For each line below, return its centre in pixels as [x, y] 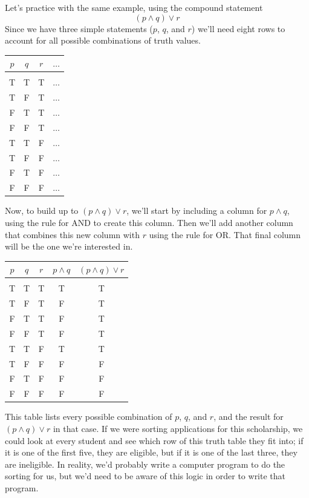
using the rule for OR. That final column [225, 234]
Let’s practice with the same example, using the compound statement [134, 7]
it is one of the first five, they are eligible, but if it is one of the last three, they [151, 452]
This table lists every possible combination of [89, 417]
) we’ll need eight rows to [238, 28]
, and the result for [249, 417]
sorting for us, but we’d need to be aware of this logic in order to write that [145, 476]
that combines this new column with [72, 234]
